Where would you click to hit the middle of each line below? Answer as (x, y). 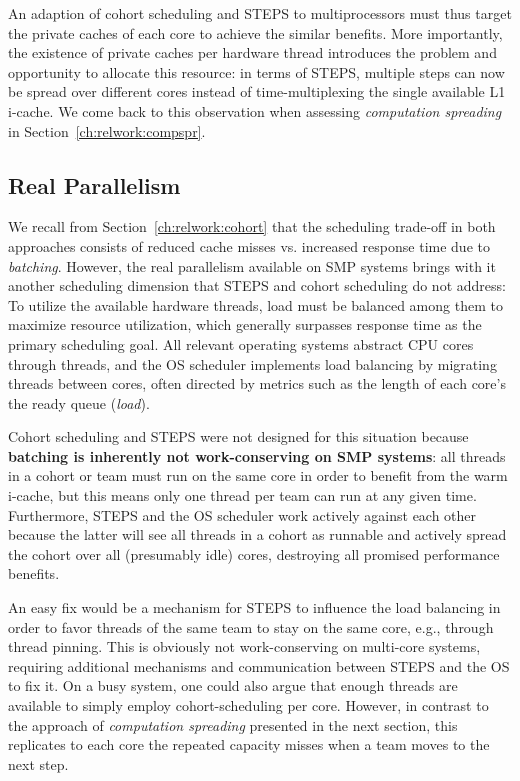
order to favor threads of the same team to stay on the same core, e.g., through (251, 626)
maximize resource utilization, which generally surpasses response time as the (245, 324)
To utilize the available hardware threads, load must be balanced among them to (255, 304)
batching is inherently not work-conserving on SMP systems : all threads (257, 455)
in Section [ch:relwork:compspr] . (107, 130)
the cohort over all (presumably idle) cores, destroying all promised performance (254, 553)
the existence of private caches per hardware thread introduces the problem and (252, 52)
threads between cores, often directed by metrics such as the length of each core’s (257, 383)
